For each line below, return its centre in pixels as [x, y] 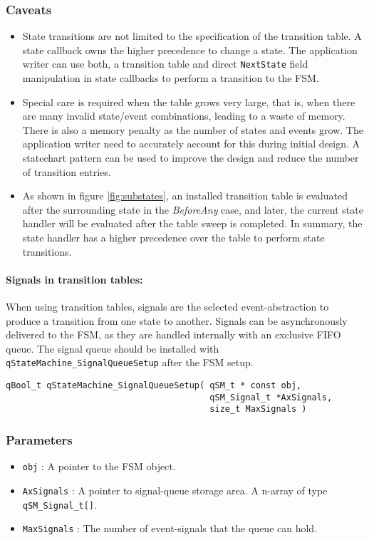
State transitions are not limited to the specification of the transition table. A [192, 36]
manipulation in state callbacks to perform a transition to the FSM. [171, 78]
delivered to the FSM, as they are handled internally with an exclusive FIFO [173, 334]
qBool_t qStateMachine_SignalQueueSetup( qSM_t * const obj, [154, 386]
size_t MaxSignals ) [258, 409]
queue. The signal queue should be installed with [113, 348]
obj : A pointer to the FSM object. [99, 466]
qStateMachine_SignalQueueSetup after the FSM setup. [130, 362]
